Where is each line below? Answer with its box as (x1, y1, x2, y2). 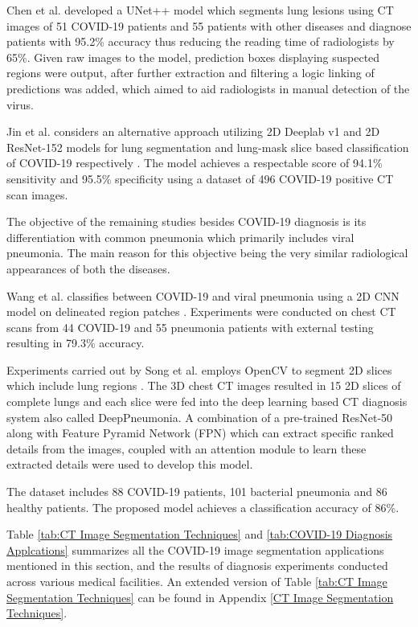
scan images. (6, 186, 68, 203)
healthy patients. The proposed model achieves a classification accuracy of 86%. (6, 498, 400, 515)
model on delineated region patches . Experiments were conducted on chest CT (6, 303, 396, 320)
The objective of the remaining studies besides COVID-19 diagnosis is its (6, 213, 367, 230)
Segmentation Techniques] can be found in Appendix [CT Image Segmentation (6, 588, 394, 605)
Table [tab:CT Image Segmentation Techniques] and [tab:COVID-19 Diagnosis (6, 526, 393, 543)
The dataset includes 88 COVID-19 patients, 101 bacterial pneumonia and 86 (6, 483, 387, 500)
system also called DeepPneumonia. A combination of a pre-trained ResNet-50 (6, 408, 393, 425)
